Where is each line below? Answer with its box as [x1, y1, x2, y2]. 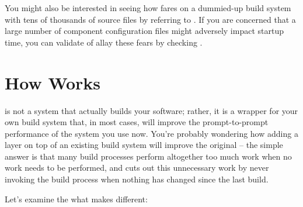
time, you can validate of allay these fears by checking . [5, 36, 203, 48]
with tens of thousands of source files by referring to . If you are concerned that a [5, 13, 296, 25]
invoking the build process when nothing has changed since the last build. [5, 173, 269, 185]
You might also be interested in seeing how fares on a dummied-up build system [5, 2, 291, 13]
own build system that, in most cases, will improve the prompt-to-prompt [5, 116, 269, 128]
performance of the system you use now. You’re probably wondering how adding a [5, 127, 298, 139]
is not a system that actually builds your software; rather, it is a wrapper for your [5, 104, 298, 116]
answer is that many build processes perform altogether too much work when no [5, 150, 292, 162]
